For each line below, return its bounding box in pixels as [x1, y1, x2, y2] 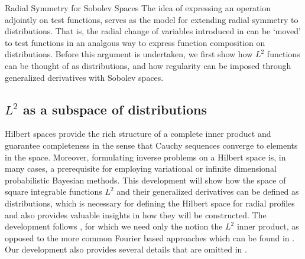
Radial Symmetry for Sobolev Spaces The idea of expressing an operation [5, 2, 271, 14]
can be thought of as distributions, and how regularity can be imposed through [5, 59, 291, 71]
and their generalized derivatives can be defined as [116, 185, 299, 198]
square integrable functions [5, 185, 102, 198]
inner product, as [236, 220, 299, 232]
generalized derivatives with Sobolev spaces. [5, 71, 164, 83]
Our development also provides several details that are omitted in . [5, 243, 247, 255]
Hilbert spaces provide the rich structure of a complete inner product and [5, 127, 271, 140]
